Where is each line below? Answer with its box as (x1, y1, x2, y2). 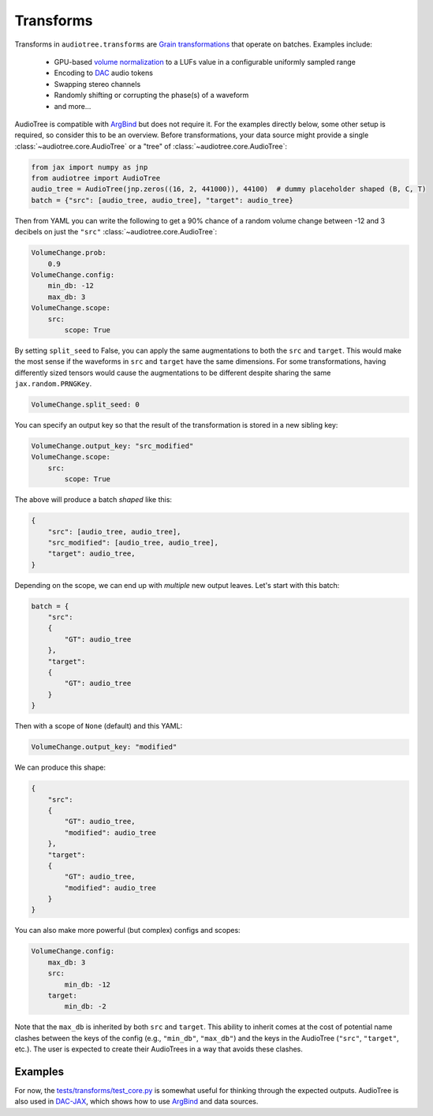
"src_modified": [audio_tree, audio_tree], (47, 537, 218, 547)
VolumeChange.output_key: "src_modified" (31, 442, 194, 451)
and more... (54, 101, 91, 110)
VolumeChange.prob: (31, 249, 106, 257)
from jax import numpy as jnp (31, 163, 148, 171)
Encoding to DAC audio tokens (54, 68, 154, 78)
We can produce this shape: (14, 762, 106, 773)
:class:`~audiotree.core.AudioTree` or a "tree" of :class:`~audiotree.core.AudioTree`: (14, 141, 288, 151)
